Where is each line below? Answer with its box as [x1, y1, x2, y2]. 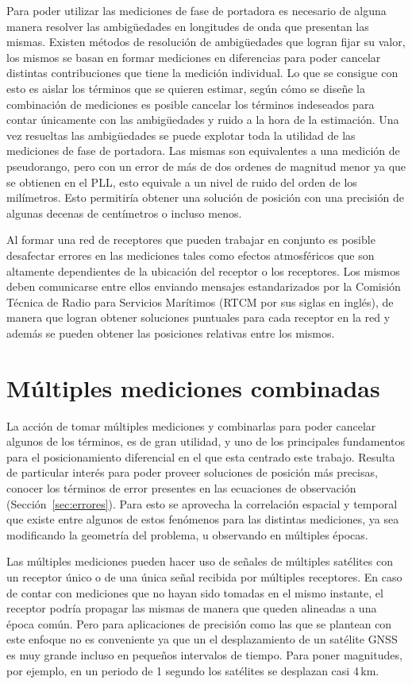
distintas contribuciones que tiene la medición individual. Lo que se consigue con [6, 64, 399, 81]
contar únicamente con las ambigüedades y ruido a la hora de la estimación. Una [6, 111, 399, 128]
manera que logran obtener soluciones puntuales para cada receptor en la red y [6, 309, 391, 326]
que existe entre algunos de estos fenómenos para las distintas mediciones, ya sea [6, 511, 399, 527]
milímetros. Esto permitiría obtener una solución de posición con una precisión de [6, 189, 404, 206]
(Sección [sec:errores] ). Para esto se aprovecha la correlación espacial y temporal [6, 495, 398, 512]
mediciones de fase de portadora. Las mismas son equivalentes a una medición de [6, 142, 400, 159]
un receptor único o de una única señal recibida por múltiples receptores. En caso [6, 568, 402, 585]
